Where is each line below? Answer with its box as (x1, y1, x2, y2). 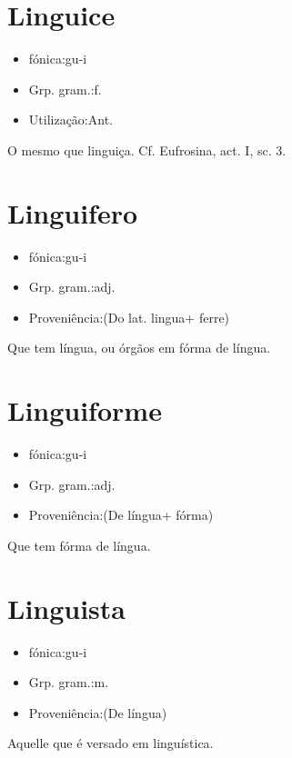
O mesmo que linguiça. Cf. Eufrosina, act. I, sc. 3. (7, 140, 287, 159)
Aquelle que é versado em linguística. (7, 733, 214, 753)
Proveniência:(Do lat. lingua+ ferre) (28, 307, 230, 326)
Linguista (7, 589, 126, 626)
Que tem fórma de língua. (7, 535, 151, 554)
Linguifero (7, 194, 138, 231)
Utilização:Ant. (28, 110, 113, 129)
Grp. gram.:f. (28, 79, 102, 98)
